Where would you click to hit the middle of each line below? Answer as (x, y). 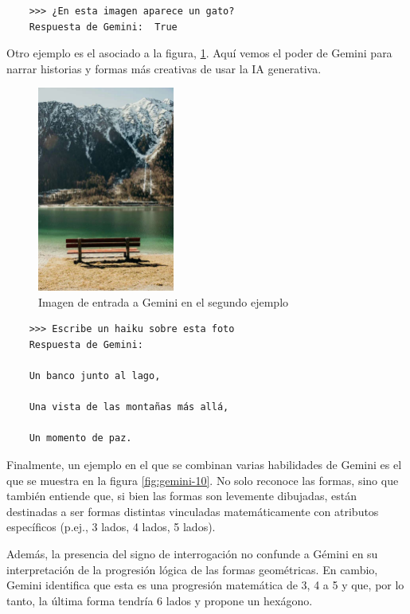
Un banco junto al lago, (95, 375)
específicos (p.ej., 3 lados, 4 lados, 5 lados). (111, 527)
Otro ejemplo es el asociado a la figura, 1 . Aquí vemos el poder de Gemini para (199, 53)
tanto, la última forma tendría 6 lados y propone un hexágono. (160, 600)
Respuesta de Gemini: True (103, 27)
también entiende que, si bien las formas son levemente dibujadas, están (182, 496)
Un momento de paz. (80, 438)
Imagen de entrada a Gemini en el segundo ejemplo (164, 301)
